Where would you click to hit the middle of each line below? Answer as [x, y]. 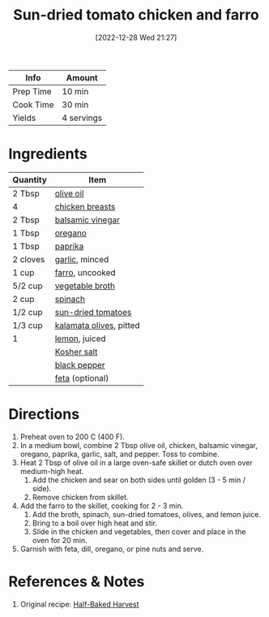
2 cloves [29, 259]
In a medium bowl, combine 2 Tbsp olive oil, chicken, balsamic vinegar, [139, 445]
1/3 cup [28, 325]
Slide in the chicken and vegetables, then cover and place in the [139, 531]
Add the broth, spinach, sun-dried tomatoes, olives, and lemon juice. [147, 514]
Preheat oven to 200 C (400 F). [73, 437]
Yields [24, 118]
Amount [82, 77]
